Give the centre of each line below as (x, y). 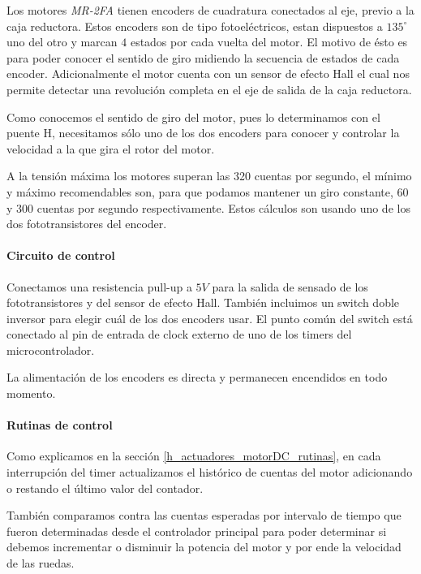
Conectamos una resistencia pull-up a (99, 286)
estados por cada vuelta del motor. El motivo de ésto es (269, 42)
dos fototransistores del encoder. (87, 224)
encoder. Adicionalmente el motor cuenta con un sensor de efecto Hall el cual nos (208, 73)
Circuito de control (61, 255)
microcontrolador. (51, 350)
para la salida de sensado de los (290, 286)
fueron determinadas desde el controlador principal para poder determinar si (197, 531)
